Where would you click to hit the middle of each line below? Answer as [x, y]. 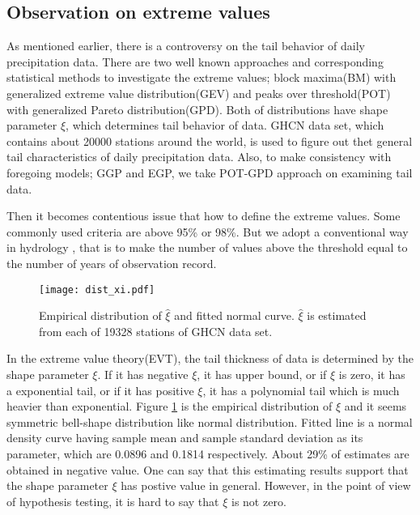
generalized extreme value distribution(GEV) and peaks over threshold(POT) [199, 93]
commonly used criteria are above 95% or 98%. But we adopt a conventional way [208, 231]
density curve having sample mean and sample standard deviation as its [185, 438]
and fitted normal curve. [234, 315]
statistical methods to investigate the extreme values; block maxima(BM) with [202, 77]
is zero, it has [372, 374]
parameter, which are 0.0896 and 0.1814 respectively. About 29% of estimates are [208, 453]
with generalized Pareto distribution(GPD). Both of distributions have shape [197, 109]
